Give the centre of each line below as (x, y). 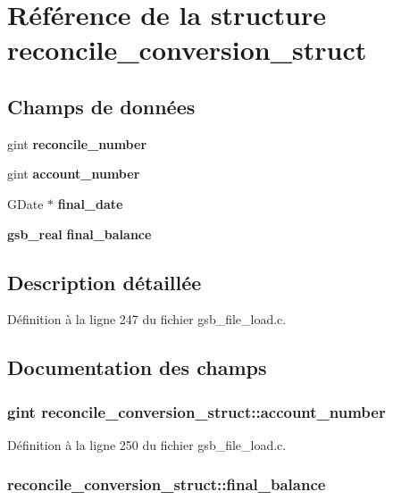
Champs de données (101, 106)
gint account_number (74, 174)
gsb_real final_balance (79, 233)
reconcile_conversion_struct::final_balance (167, 484)
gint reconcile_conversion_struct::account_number (196, 411)
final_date (90, 203)
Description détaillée (105, 282)
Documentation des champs (137, 367)
